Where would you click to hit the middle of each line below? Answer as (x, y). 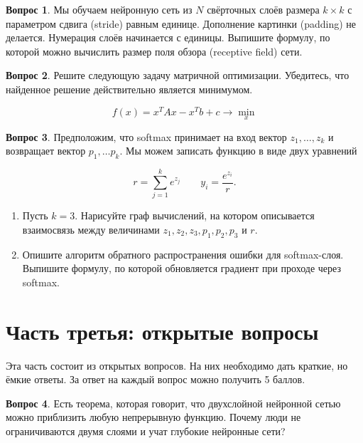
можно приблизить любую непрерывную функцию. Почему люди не (153, 417)
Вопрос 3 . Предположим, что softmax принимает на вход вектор (146, 136)
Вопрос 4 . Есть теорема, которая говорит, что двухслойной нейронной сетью (173, 403)
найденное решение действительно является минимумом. (129, 89)
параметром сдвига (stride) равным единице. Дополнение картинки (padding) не (181, 23)
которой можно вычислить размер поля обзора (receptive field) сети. (154, 51)
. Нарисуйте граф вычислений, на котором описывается (195, 215)
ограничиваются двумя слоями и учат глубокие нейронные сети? (146, 431)
